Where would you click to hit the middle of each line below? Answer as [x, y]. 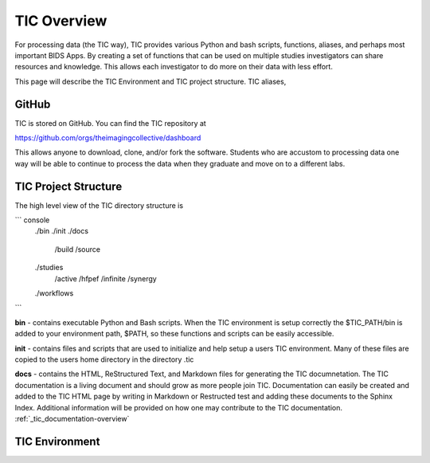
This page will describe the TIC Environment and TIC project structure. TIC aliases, [150, 81]
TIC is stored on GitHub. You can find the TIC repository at [110, 123]
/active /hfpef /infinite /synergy [106, 278]
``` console [32, 220]
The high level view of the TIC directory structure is [99, 205]
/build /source [78, 249]
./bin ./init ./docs [62, 231]
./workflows [54, 293]
